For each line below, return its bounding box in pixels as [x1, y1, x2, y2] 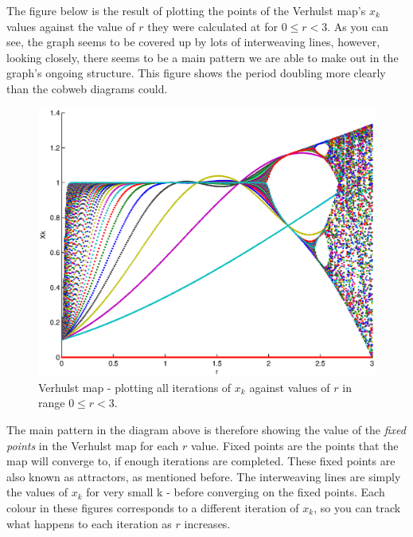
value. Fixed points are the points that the [191, 437, 399, 453]
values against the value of [6, 18, 135, 34]
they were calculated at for [147, 18, 278, 34]
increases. [184, 515, 231, 531]
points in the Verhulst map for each [6, 437, 179, 453]
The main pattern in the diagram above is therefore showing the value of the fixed [6, 421, 406, 437]
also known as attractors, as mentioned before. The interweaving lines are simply [6, 468, 401, 484]
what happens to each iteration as [6, 515, 172, 531]
